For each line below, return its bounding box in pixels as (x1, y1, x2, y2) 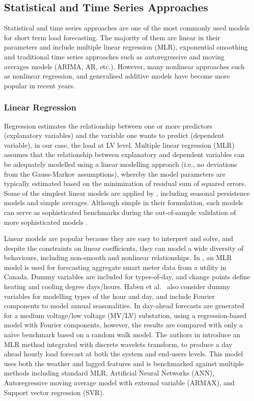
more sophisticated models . (4, 216, 88, 227)
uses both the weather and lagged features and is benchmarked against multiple (4, 358, 244, 368)
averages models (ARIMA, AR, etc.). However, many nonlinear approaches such (4, 61, 245, 71)
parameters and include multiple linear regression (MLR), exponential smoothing (4, 42, 248, 52)
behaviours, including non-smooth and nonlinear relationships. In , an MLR (4, 252, 232, 263)
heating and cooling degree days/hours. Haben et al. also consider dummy (4, 281, 230, 292)
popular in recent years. (4, 80, 75, 90)
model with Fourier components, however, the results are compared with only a (4, 320, 243, 330)
